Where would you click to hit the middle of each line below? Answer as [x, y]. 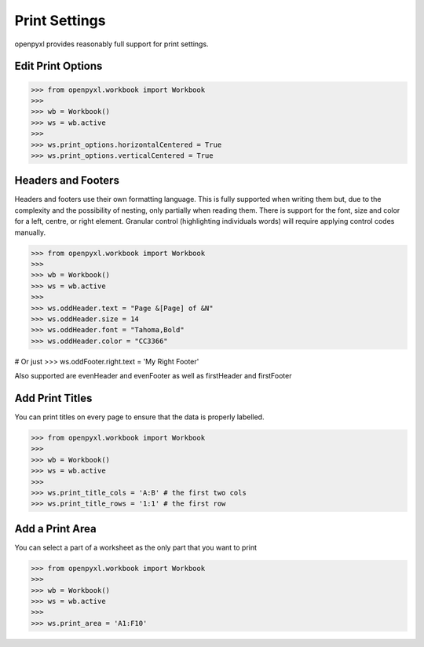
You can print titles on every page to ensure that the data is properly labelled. [139, 417]
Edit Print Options [58, 66]
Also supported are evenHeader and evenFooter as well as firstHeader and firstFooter [153, 376]
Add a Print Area [56, 529]
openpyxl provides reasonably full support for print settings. [111, 44]
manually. [30, 232]
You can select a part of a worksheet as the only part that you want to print [136, 547]
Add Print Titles [53, 398]
